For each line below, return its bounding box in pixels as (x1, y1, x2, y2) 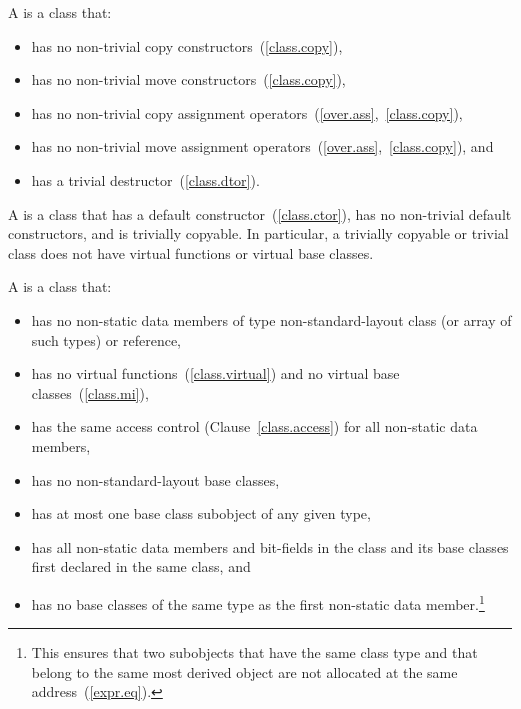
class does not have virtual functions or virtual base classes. (8, 242, 374, 263)
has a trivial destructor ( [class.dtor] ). (31, 169, 260, 190)
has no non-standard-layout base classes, (31, 469, 280, 490)
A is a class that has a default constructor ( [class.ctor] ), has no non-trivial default (8, 203, 512, 224)
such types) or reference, (31, 329, 181, 350)
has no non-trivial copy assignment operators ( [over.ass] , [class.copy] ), (31, 102, 463, 123)
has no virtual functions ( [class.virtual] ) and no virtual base (31, 363, 400, 384)
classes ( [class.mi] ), (31, 382, 149, 403)
